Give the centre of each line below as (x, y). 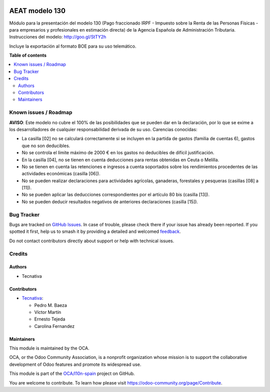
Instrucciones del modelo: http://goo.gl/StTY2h (58, 37)
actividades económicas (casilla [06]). (61, 174)
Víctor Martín (48, 312)
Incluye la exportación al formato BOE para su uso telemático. (73, 46)
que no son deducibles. (46, 146)
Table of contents (28, 56)
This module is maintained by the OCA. (49, 348)
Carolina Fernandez (54, 326)
